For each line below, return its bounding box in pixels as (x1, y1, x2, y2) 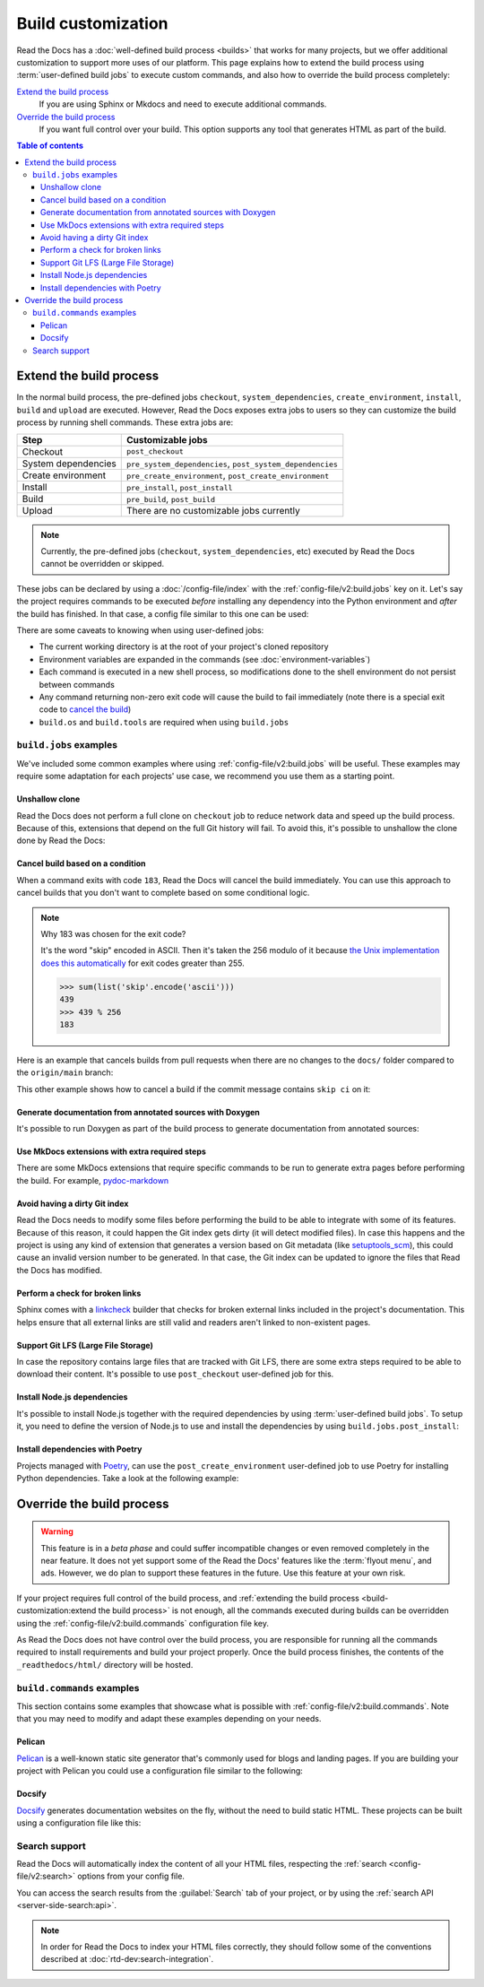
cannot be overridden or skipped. (40, 559, 165, 569)
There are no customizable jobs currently (125, 504, 300, 516)
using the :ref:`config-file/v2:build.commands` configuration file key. (16, 1618, 269, 1628)
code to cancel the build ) (39, 704, 132, 715)
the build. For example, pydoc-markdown (16, 1175, 169, 1185)
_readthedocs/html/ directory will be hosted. (16, 1659, 194, 1670)
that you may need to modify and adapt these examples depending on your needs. (16, 1714, 322, 1724)
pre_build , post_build (125, 492, 215, 505)
